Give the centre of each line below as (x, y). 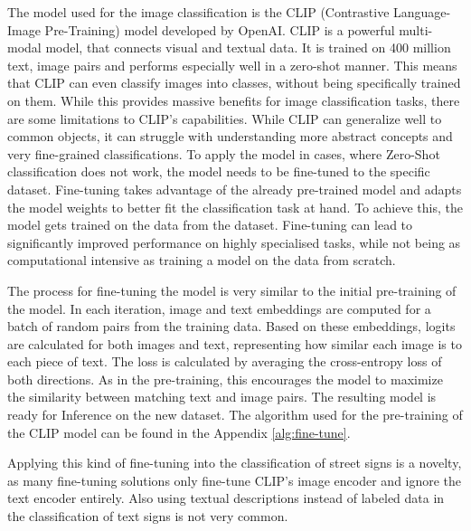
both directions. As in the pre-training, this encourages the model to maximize (225, 379)
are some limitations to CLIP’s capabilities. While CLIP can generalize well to (225, 118)
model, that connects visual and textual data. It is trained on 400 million (248, 47)
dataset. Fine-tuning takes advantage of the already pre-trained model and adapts (235, 189)
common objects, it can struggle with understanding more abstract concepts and (230, 136)
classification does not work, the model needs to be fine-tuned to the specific (219, 171)
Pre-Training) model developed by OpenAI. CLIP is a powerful (220, 29)
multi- (416, 29)
